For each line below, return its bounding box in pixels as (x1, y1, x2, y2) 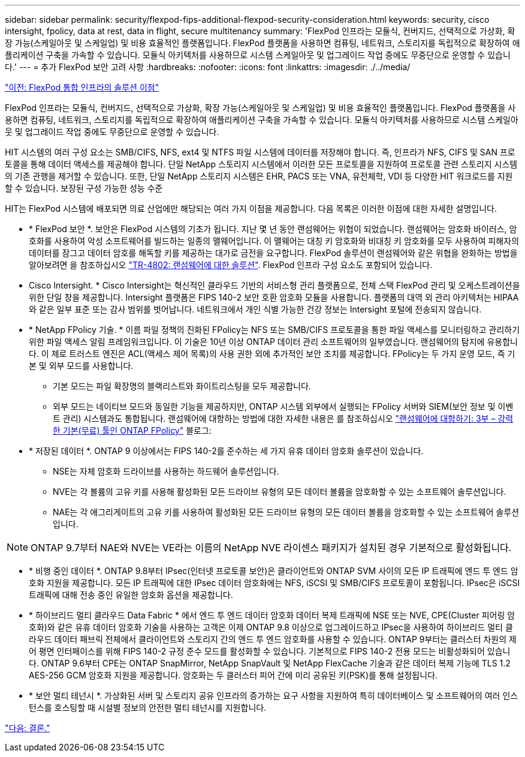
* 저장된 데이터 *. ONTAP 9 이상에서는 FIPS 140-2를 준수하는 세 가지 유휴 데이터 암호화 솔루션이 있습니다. (29, 446, 424, 456)
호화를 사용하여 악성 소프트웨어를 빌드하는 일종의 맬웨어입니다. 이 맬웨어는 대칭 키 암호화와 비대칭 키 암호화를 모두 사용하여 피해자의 (29, 236, 520, 246)
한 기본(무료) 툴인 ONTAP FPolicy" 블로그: (53, 425, 212, 435)
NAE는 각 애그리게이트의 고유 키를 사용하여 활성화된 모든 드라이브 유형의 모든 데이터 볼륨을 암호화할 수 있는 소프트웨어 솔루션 (53, 507, 520, 517)
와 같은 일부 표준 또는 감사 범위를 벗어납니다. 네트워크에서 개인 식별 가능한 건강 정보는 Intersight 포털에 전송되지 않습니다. (29, 304, 482, 314)
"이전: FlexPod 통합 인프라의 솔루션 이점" (5, 82, 159, 92)
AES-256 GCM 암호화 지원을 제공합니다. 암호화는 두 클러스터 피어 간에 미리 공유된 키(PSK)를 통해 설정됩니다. (29, 670, 438, 680)
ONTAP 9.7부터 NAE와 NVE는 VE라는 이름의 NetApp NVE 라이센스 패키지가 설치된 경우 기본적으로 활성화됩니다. (31, 542, 512, 554)
